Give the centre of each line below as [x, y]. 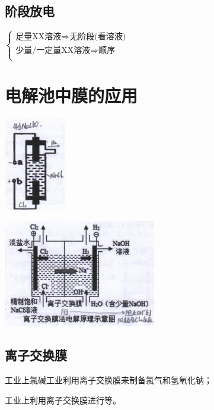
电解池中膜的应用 [71, 95]
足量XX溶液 [39, 37]
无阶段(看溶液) [98, 37]
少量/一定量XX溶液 [53, 50]
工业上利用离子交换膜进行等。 [63, 400]
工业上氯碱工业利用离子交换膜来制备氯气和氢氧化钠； [108, 380]
